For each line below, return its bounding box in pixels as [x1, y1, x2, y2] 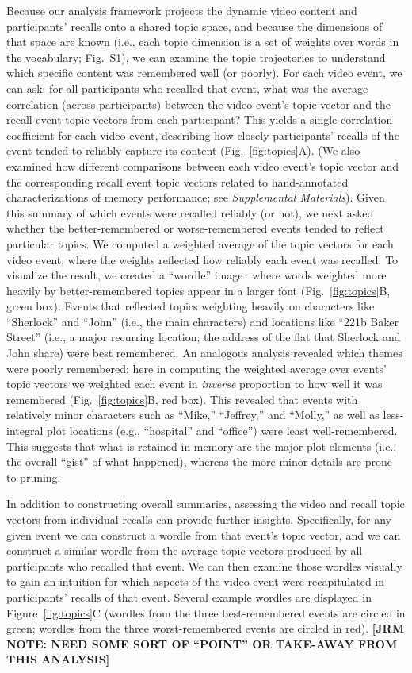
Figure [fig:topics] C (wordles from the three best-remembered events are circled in [6, 604, 406, 621]
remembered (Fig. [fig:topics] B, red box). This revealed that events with [6, 390, 358, 407]
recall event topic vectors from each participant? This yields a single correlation [6, 111, 393, 128]
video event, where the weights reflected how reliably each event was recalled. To [6, 251, 399, 267]
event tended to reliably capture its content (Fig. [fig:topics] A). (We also [6, 142, 360, 159]
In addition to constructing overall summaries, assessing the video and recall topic [6, 495, 405, 512]
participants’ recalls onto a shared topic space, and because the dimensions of [6, 17, 383, 34]
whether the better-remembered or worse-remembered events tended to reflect [6, 220, 384, 237]
